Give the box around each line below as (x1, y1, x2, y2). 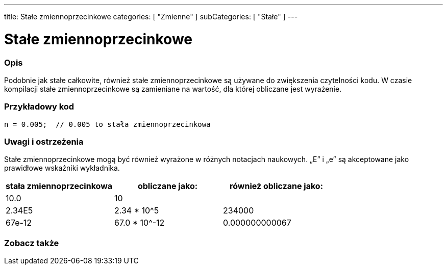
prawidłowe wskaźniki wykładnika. (4, 164, 120, 173)
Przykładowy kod (4, 101, 74, 112)
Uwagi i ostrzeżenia (4, 137, 84, 147)
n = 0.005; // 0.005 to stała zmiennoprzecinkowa (4, 120, 211, 128)
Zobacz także (4, 237, 59, 248)
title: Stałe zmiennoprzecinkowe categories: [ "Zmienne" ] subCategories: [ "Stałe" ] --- (4, 12, 298, 21)
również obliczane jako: (230, 181, 323, 192)
